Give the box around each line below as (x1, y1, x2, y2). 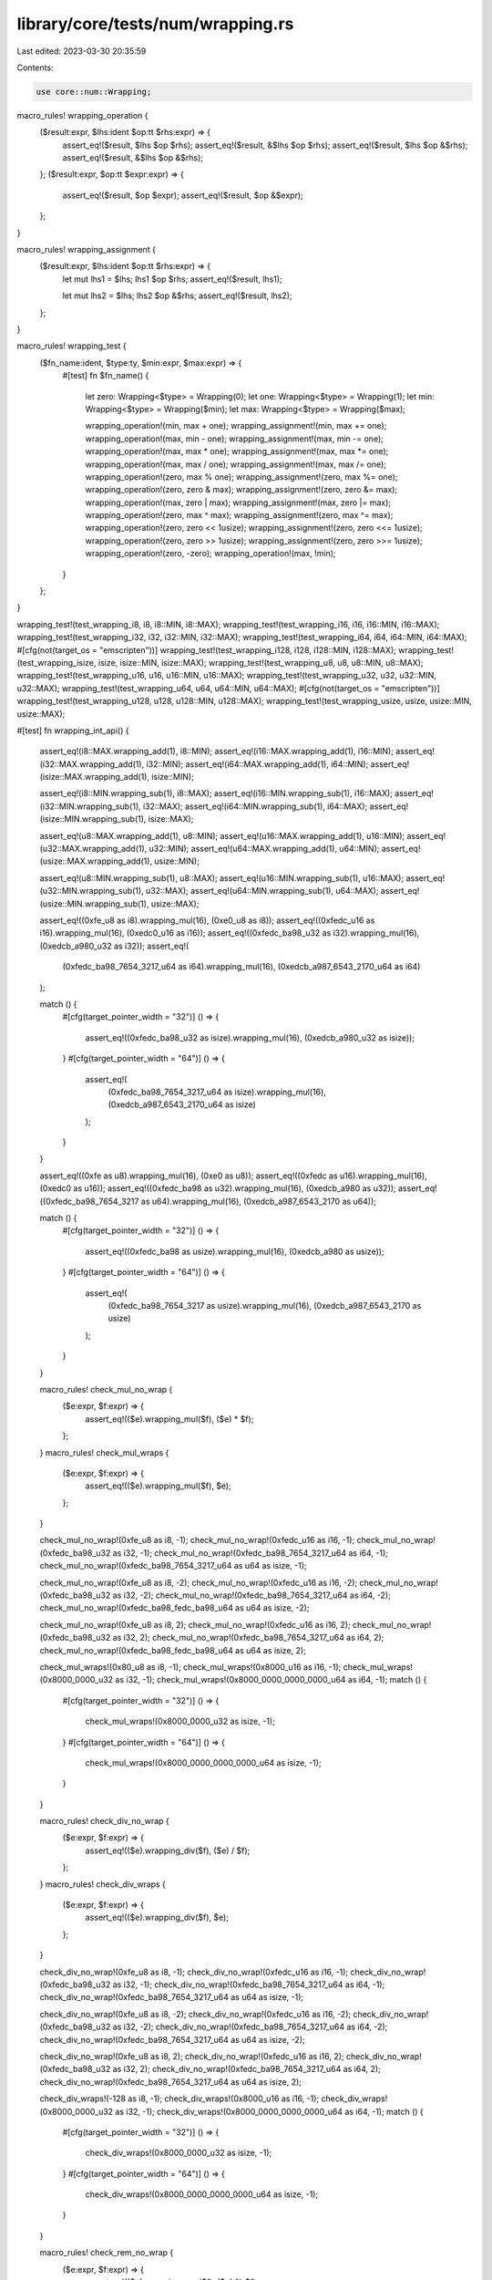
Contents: (16, 62, 54, 73)
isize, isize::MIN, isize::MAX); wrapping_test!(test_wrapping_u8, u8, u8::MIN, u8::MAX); (97, 657, 424, 668)
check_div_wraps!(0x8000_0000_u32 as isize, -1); (85, 2148, 272, 2159)
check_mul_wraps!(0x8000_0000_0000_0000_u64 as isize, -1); (85, 1757, 323, 1768)
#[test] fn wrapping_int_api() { (16, 725, 129, 736)
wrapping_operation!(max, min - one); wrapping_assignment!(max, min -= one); (85, 433, 384, 444)
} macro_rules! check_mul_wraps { (39, 1446, 169, 1458)
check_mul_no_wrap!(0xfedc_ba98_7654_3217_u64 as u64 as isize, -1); (39, 1560, 307, 1571)
